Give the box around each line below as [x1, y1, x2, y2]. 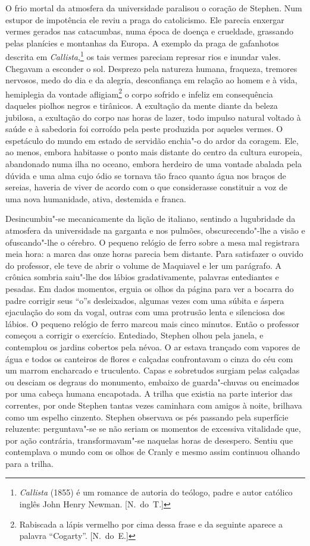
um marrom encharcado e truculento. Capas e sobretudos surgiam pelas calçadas [5, 364, 300, 376]
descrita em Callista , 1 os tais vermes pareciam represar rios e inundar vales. [5, 49, 281, 63]
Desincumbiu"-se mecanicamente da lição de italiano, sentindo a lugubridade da [5, 212, 296, 225]
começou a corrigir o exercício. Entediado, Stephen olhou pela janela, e [5, 329, 264, 341]
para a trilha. [5, 457, 54, 469]
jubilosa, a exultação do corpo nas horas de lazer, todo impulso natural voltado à [5, 111, 301, 123]
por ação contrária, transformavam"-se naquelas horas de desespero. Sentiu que [5, 434, 293, 446]
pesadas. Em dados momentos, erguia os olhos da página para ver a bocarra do [5, 282, 294, 294]
